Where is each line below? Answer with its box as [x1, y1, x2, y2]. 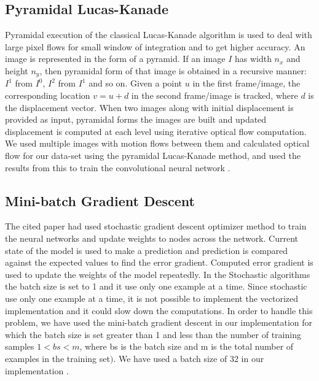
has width [234, 52, 272, 65]
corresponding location [5, 89, 90, 102]
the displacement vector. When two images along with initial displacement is [5, 101, 294, 114]
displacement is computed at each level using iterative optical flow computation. [5, 125, 307, 137]
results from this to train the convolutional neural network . [5, 161, 230, 174]
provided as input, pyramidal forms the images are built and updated [5, 113, 267, 126]
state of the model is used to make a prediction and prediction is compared [5, 244, 288, 256]
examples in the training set [5, 352, 110, 364]
